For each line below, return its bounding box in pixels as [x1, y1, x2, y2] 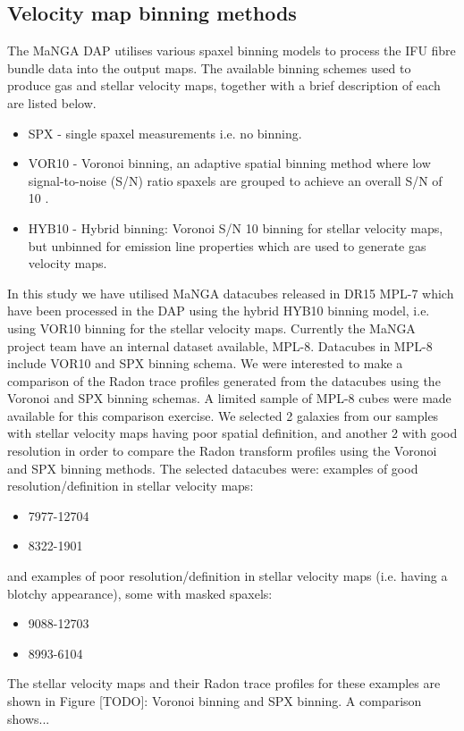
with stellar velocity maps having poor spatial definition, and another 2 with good [7, 424, 458, 442]
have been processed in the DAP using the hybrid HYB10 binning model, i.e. [7, 301, 430, 320]
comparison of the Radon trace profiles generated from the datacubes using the [7, 371, 441, 390]
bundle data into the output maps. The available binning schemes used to [7, 58, 411, 77]
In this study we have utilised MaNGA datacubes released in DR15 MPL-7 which [7, 283, 454, 302]
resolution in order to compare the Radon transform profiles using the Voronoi [7, 441, 437, 460]
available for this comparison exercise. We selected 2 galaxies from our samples [7, 406, 439, 424]
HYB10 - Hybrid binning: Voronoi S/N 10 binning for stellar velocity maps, [28, 218, 443, 237]
